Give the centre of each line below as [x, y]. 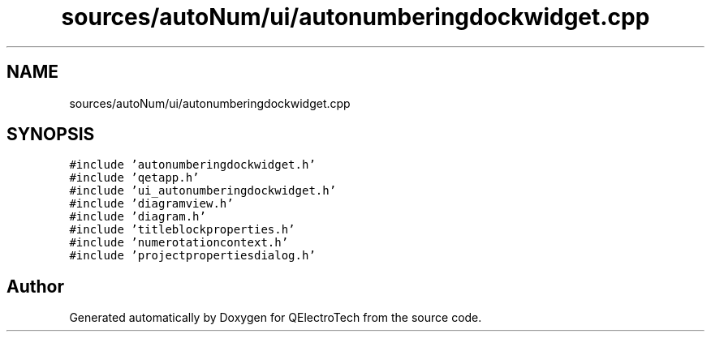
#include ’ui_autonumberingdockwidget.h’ [203, 191]
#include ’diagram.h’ [138, 217]
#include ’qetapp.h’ [134, 178]
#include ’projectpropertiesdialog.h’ [192, 256]
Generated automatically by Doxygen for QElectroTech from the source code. [276, 318]
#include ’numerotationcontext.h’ [179, 243]
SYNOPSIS [51, 135]
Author [35, 286]
